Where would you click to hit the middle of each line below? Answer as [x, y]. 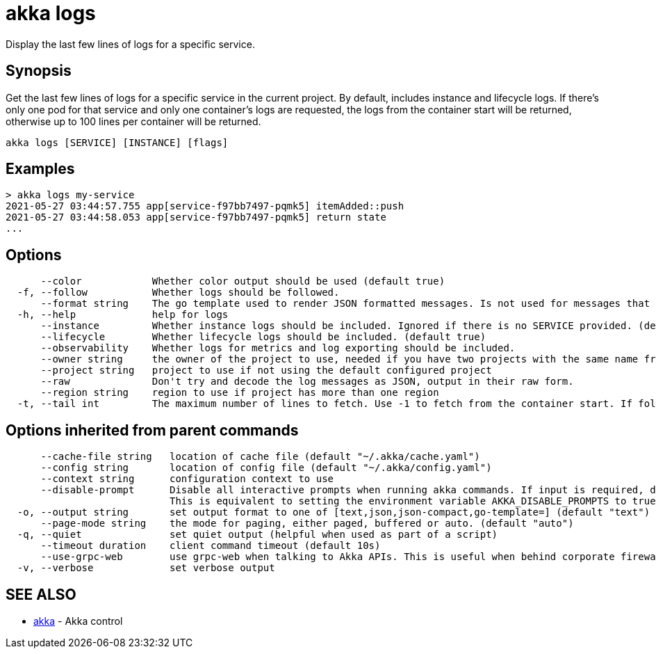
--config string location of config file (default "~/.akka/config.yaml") [266, 468]
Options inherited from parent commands [152, 430]
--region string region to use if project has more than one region [240, 393]
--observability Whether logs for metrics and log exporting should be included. [278, 348]
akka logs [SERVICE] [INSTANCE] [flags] [117, 142]
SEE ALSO [41, 594]
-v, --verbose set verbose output [146, 568]
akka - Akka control [78, 621]
